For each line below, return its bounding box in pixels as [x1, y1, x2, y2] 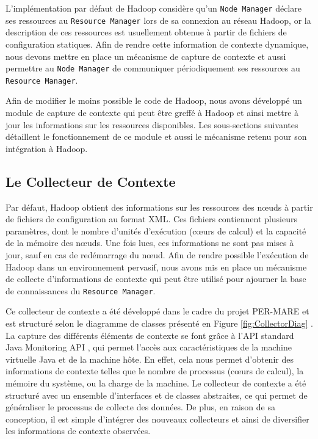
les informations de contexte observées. [5, 424, 151, 437]
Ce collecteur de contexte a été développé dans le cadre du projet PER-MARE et [5, 305, 309, 317]
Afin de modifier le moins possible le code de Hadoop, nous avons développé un [5, 94, 302, 107]
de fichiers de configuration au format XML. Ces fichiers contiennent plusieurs [5, 212, 297, 225]
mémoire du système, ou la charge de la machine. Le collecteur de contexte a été [5, 376, 306, 389]
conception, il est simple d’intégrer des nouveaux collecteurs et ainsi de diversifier [5, 412, 309, 425]
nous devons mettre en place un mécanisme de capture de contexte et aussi [5, 49, 286, 62]
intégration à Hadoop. [5, 142, 88, 154]
